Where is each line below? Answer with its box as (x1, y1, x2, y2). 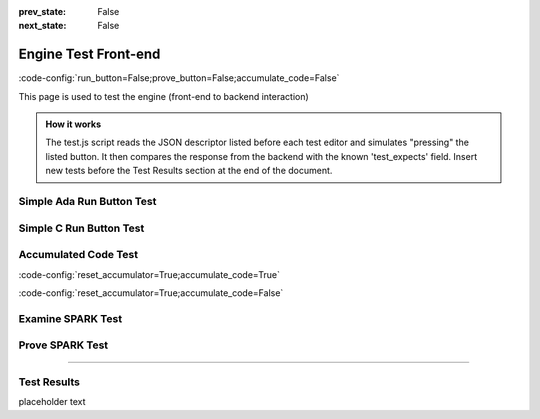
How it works (45, 118, 102, 130)
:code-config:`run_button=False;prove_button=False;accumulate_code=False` (18, 72, 340, 84)
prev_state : (18, 6, 67, 17)
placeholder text (18, 396, 86, 408)
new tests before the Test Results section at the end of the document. (45, 165, 333, 177)
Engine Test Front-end (18, 46, 161, 63)
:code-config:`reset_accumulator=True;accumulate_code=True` (18, 268, 280, 280)
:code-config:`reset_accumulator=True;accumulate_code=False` (18, 286, 284, 299)
